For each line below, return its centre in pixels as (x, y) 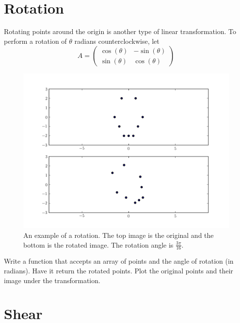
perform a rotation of (35, 41)
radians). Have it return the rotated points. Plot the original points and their (119, 270)
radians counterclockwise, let (117, 41)
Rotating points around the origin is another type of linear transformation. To (120, 31)
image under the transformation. (52, 280)
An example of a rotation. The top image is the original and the (119, 235)
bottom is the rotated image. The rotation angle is (98, 244)
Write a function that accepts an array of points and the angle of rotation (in (119, 261)
